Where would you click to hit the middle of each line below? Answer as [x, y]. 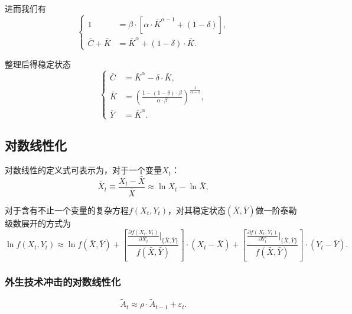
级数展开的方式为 [38, 223]
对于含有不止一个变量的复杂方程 [67, 210]
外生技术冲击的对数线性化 [63, 281]
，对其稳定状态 [196, 210]
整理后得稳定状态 [38, 64]
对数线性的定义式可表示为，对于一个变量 [83, 170]
